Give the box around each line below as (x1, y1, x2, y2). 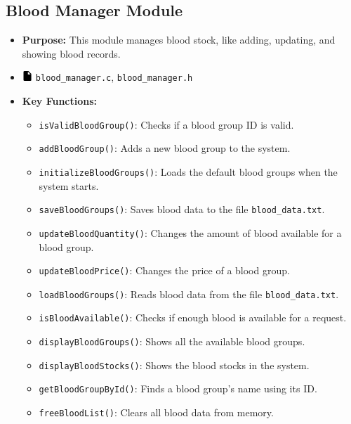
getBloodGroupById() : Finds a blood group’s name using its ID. (39, 381, 317, 396)
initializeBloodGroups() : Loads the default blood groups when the (39, 164, 338, 179)
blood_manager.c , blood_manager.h (35, 70, 193, 84)
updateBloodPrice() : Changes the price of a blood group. (39, 263, 290, 278)
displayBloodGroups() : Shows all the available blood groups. (39, 334, 305, 349)
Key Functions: (22, 94, 98, 108)
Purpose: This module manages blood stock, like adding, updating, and (22, 32, 336, 47)
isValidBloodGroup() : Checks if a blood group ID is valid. (39, 117, 294, 131)
